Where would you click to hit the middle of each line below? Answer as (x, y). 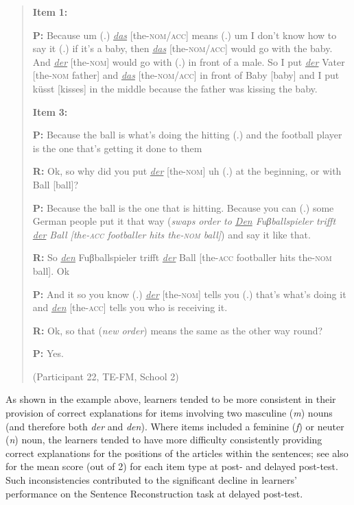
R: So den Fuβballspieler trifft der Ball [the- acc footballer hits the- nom (182, 257)
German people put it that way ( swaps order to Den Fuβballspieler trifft (184, 221)
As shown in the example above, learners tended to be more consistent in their (171, 399)
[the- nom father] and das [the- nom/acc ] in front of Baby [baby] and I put (186, 75)
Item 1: (50, 12)
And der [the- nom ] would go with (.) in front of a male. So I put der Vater (189, 61)
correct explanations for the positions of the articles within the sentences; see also (177, 453)
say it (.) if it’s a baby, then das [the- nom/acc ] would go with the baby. (182, 48)
